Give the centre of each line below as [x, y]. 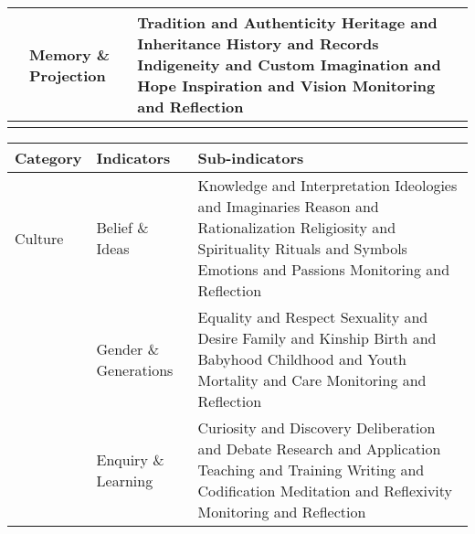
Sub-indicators [251, 158]
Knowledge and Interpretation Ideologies [327, 185]
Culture [39, 238]
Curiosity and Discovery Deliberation [317, 427]
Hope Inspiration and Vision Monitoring [286, 85]
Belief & [122, 227]
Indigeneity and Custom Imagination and [289, 64]
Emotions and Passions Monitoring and [324, 269]
